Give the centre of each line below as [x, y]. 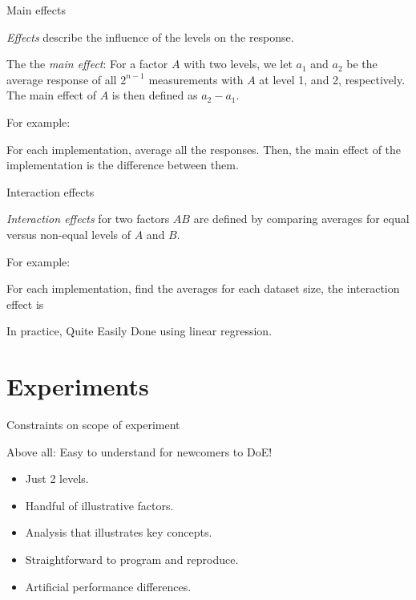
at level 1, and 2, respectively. [332, 79]
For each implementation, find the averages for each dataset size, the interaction [203, 288]
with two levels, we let [238, 64]
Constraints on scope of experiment [93, 425]
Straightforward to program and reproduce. [132, 559]
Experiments [78, 386]
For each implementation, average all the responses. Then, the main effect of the [204, 149]
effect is [25, 304]
